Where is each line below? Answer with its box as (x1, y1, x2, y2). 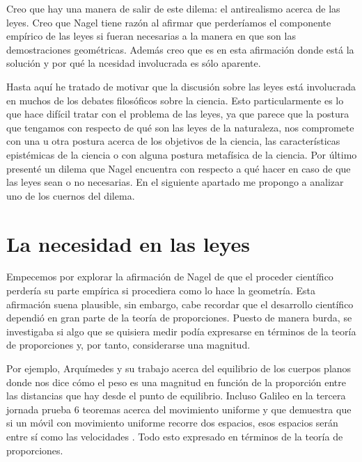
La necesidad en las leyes (6, 229, 250, 257)
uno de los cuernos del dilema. (6, 188, 135, 202)
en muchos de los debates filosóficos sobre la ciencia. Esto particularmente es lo (6, 93, 344, 107)
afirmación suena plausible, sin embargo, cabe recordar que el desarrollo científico (6, 296, 354, 311)
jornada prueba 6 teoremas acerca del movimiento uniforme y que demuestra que (6, 401, 352, 416)
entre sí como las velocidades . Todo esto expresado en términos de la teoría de (6, 429, 343, 443)
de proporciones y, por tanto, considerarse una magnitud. (6, 337, 251, 352)
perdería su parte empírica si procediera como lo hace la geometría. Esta (6, 283, 315, 298)
